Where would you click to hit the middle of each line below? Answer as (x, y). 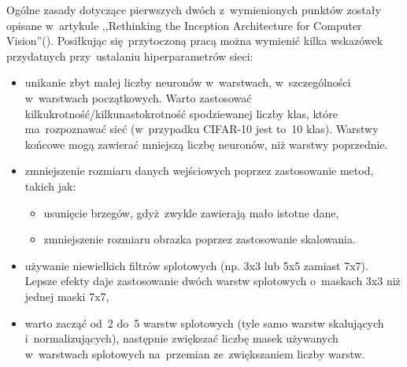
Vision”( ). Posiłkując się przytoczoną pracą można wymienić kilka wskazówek (195, 41)
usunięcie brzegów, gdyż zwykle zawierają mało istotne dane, (191, 212)
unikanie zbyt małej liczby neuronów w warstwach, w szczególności (188, 82)
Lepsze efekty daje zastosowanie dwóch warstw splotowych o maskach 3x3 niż (213, 281)
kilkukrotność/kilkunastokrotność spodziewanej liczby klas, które (181, 113)
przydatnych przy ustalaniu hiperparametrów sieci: (130, 56)
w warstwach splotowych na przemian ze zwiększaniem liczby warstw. (195, 353)
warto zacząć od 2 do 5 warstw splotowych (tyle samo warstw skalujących (204, 323)
